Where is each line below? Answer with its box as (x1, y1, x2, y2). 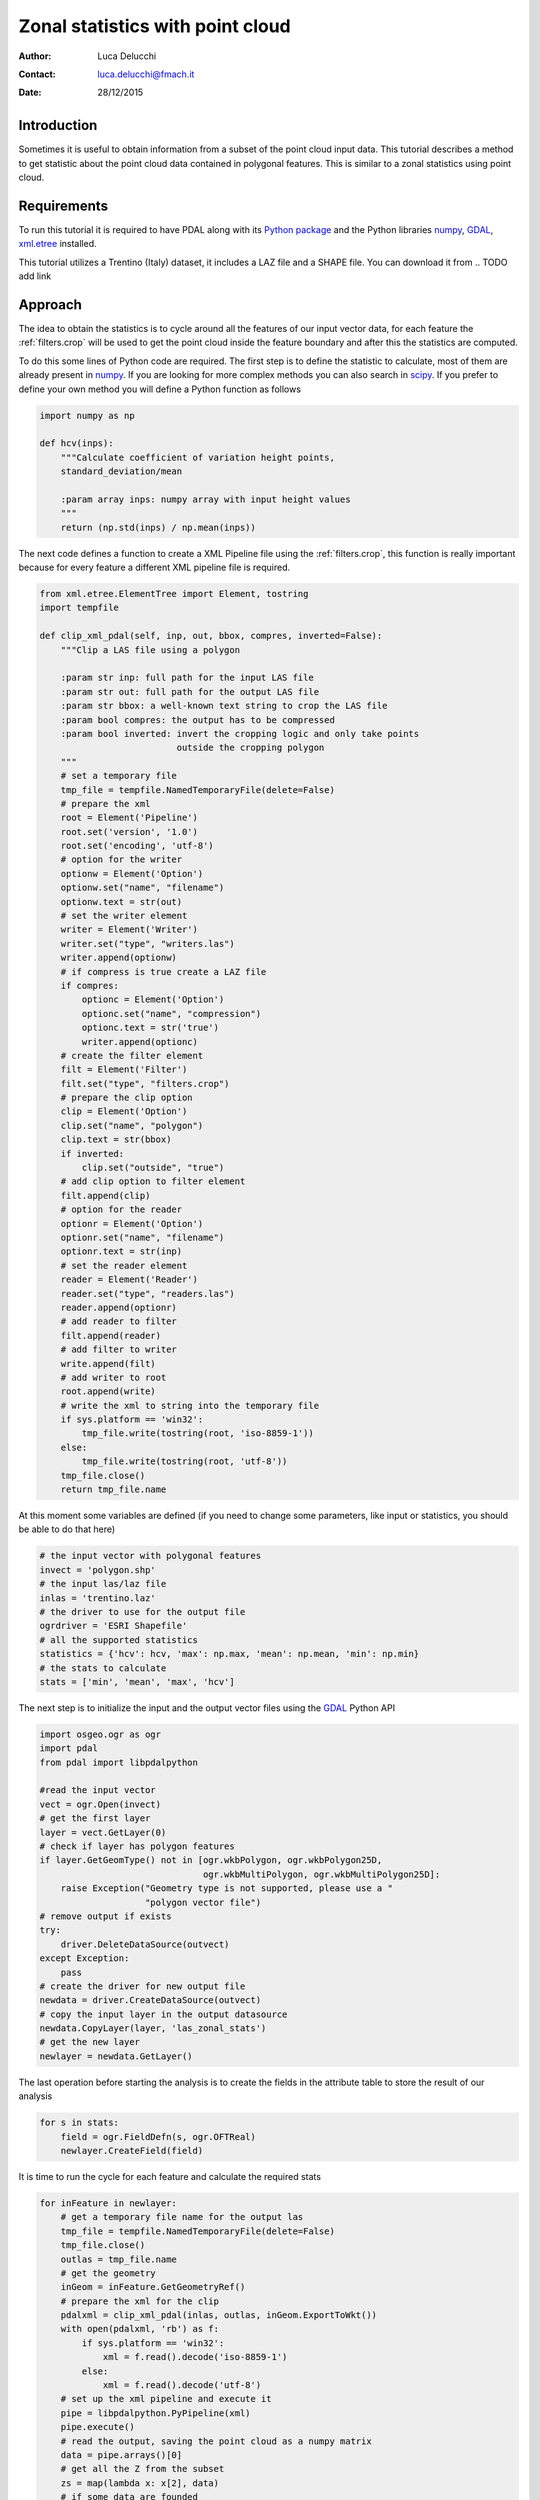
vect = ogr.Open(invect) (39, 1798, 162, 1810)
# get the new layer (39, 2036, 140, 2048)
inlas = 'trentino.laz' (39, 1592, 157, 1604)
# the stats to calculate (39, 1662, 167, 1674)
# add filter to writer (60, 1344, 177, 1355)
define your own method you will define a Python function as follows (18, 383, 302, 395)
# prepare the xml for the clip (60, 2295, 220, 2307)
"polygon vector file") (145, 1896, 262, 1908)
